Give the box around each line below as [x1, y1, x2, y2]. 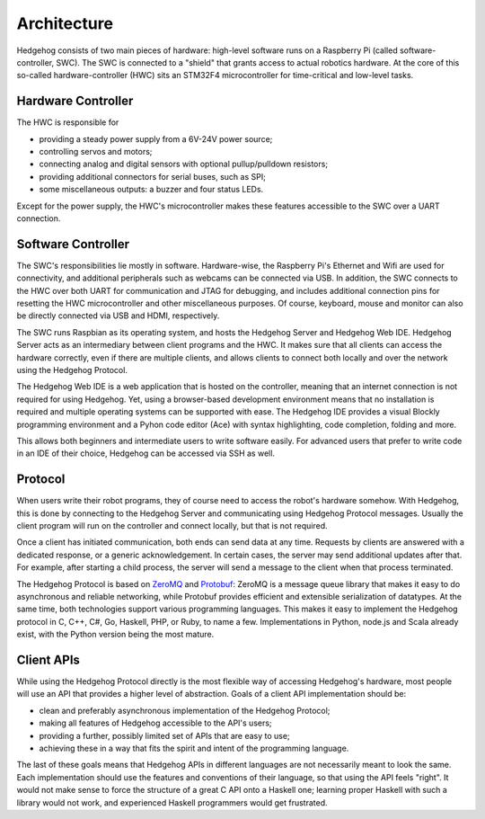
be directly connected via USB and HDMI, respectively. [16, 310, 220, 321]
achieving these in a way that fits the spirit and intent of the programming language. [39, 743, 349, 754]
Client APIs [16, 652, 81, 667]
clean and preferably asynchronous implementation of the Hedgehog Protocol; [39, 705, 331, 716]
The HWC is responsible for [16, 117, 119, 128]
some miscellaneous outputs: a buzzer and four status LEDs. [39, 184, 264, 195]
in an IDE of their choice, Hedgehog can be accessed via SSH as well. [16, 448, 276, 458]
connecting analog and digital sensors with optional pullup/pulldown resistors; [39, 158, 328, 170]
